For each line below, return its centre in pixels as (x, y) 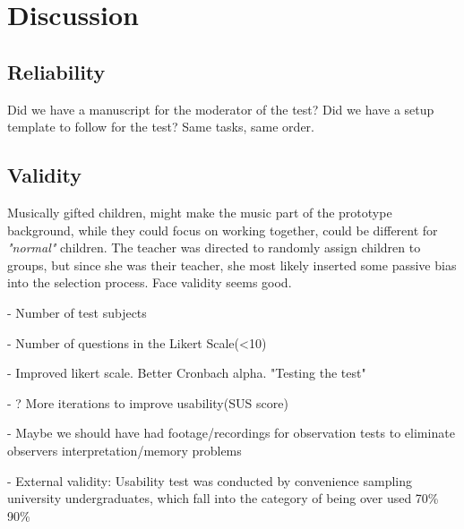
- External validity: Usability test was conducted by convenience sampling (210, 480)
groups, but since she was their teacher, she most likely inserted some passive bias (232, 264)
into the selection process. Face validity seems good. (150, 282)
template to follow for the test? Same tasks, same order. (161, 127)
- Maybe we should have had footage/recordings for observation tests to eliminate (231, 433)
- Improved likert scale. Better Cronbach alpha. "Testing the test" (187, 373)
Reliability (56, 71)
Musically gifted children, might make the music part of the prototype (200, 212)
